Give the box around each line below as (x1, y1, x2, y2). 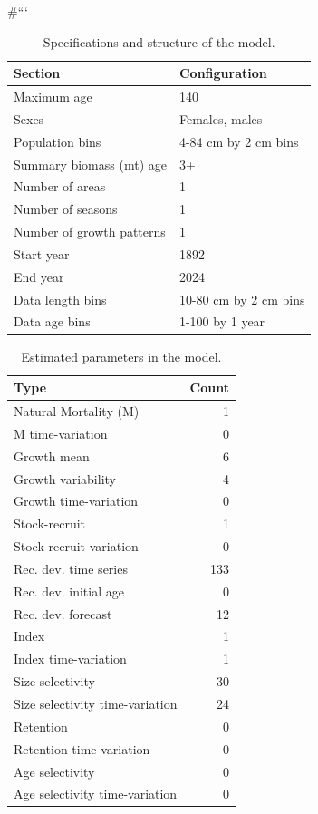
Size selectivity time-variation (14, 693, 178, 712)
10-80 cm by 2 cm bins (178, 289, 305, 308)
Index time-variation (14, 649, 127, 668)
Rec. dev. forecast (14, 604, 112, 623)
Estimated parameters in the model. (21, 346, 222, 365)
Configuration (178, 63, 267, 82)
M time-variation (14, 423, 108, 442)
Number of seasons (14, 199, 118, 218)
